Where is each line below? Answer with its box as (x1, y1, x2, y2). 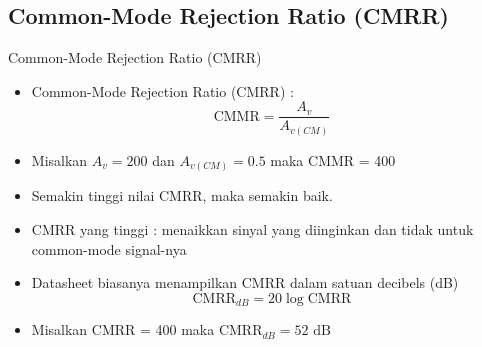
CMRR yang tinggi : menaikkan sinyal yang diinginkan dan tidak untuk (31, 219, 474, 240)
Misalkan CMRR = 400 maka (31, 319, 215, 340)
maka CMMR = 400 (270, 149, 396, 170)
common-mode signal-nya (31, 238, 187, 259)
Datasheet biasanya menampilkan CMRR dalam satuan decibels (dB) (31, 272, 459, 293)
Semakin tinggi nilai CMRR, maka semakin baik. (31, 185, 333, 206)
